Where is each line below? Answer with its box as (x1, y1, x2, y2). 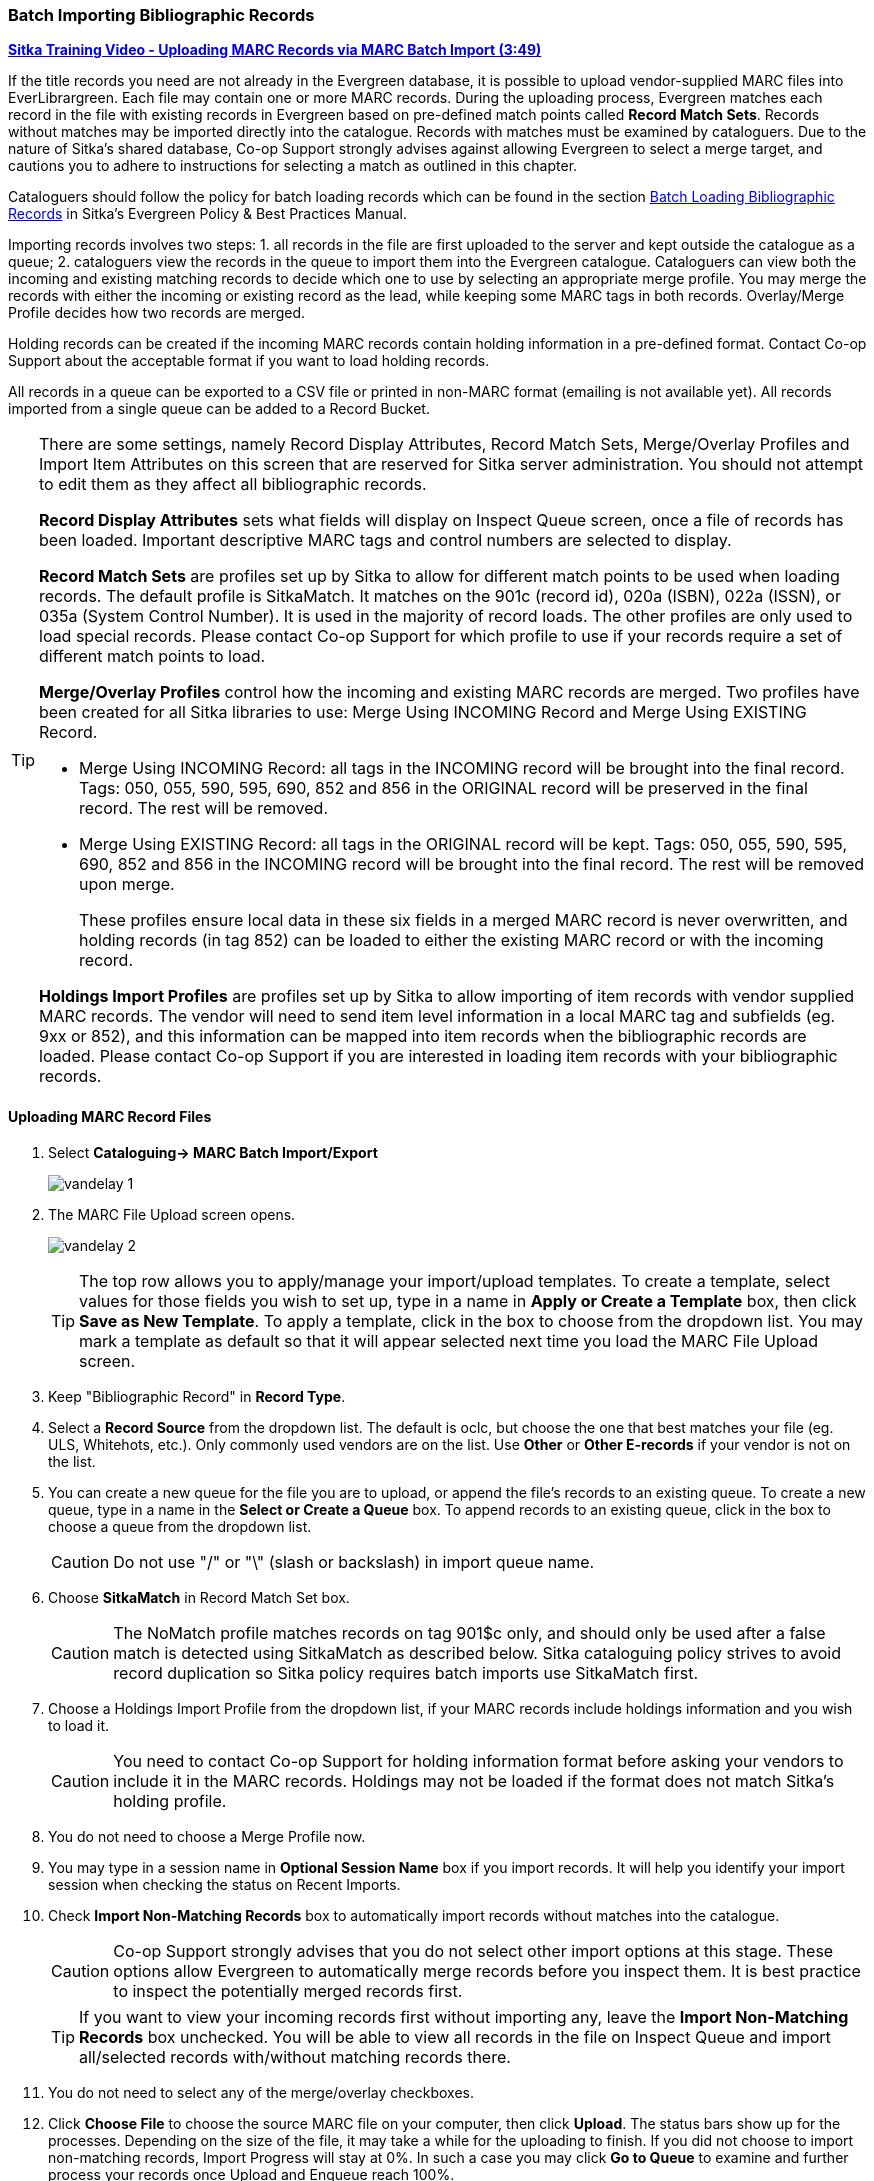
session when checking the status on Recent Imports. (48, 1875, 401, 1893)
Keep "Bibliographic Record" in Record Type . (48, 1387, 346, 1405)
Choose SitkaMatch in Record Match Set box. (48, 1588, 350, 1606)
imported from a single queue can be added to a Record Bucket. (8, 400, 430, 418)
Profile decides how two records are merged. (8, 304, 306, 322)
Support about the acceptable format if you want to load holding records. (8, 352, 490, 370)
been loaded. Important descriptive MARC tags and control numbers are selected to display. (39, 530, 732, 551)
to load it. (48, 1716, 110, 1734)
